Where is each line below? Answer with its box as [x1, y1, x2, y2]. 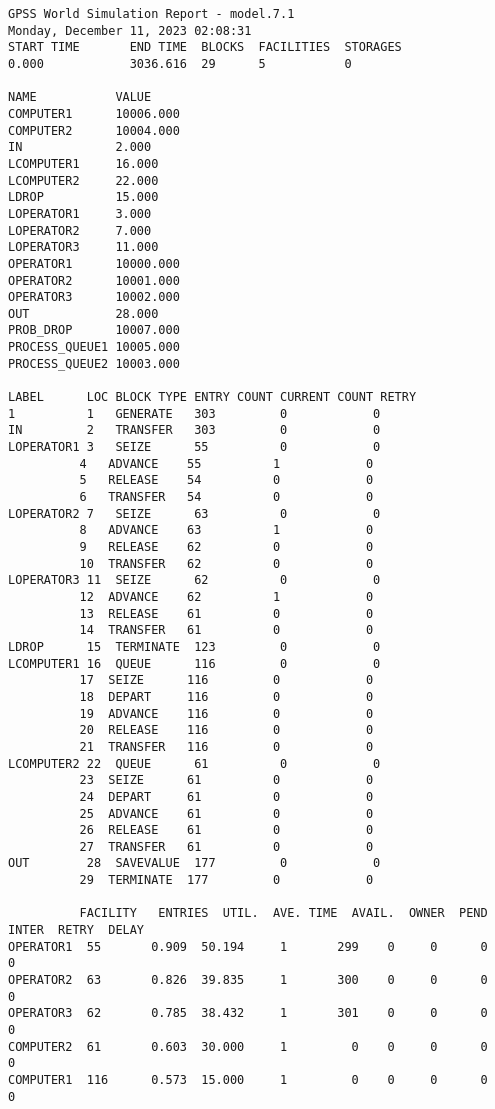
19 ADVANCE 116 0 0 [79, 706, 374, 721]
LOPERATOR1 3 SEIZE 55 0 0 [8, 440, 381, 455]
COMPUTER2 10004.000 [8, 123, 180, 138]
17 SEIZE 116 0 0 [79, 673, 374, 688]
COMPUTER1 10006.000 [8, 106, 180, 121]
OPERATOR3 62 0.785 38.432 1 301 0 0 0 [8, 1006, 488, 1021]
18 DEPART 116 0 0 [79, 689, 374, 704]
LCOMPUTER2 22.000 [8, 173, 159, 188]
